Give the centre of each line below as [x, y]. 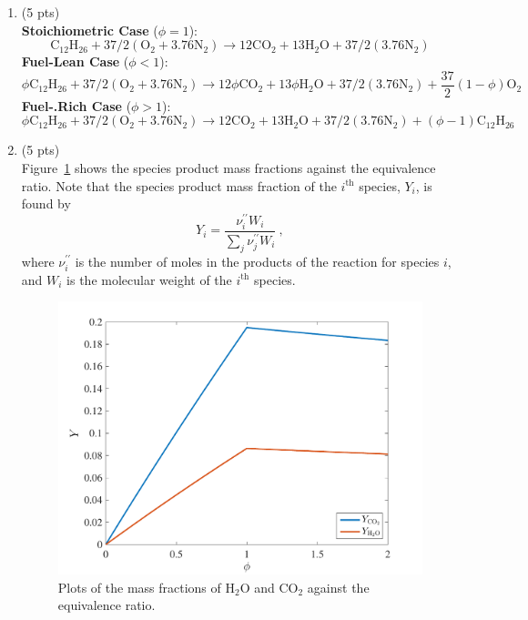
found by [46, 203]
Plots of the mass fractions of [139, 587]
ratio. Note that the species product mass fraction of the [179, 185]
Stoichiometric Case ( [90, 30]
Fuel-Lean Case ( [75, 61]
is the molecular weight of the [149, 279]
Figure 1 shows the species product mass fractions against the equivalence [228, 168]
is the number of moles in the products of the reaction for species [257, 261]
